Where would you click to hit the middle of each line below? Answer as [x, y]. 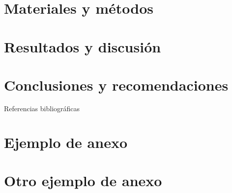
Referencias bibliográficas [42, 108]
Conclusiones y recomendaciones [116, 84]
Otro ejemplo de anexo [83, 181]
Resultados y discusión [83, 46]
